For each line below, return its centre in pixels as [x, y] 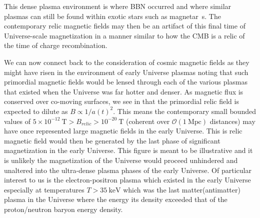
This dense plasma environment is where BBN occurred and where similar [118, 6]
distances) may [232, 121]
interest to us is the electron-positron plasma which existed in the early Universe [127, 180]
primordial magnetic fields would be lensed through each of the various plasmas [126, 82]
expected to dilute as [36, 111]
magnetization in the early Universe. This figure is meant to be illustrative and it [128, 150]
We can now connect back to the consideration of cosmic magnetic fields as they [127, 62]
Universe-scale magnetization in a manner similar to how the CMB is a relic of [124, 35]
